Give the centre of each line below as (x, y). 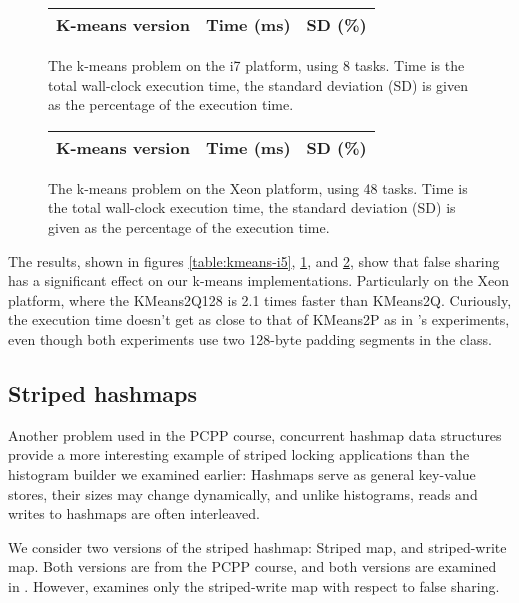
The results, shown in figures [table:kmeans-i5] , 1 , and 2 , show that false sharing (254, 260)
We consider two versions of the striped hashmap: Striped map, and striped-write (257, 546)
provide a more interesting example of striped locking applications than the (239, 454)
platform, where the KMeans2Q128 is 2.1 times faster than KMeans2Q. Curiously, (260, 299)
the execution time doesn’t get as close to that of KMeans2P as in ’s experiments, (259, 319)
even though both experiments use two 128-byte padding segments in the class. (250, 338)
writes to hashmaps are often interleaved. (134, 513)
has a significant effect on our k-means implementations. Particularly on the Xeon (259, 280)
